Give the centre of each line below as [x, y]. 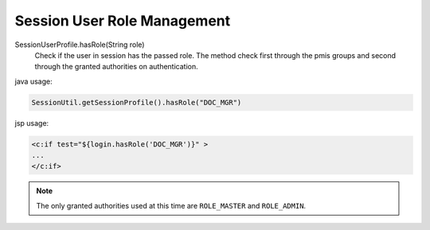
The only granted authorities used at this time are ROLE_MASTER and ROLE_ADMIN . [171, 205]
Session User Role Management [123, 21]
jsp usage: [32, 123]
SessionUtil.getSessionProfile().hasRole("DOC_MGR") [137, 102]
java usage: [33, 81]
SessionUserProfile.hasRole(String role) [80, 45]
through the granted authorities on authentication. [116, 67]
